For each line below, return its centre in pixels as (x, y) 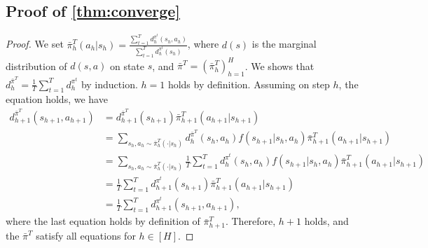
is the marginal (284, 44)
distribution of (36, 66)
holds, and (326, 221)
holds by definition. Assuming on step (249, 84)
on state (127, 66)
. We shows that (279, 66)
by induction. (109, 84)
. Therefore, (250, 221)
